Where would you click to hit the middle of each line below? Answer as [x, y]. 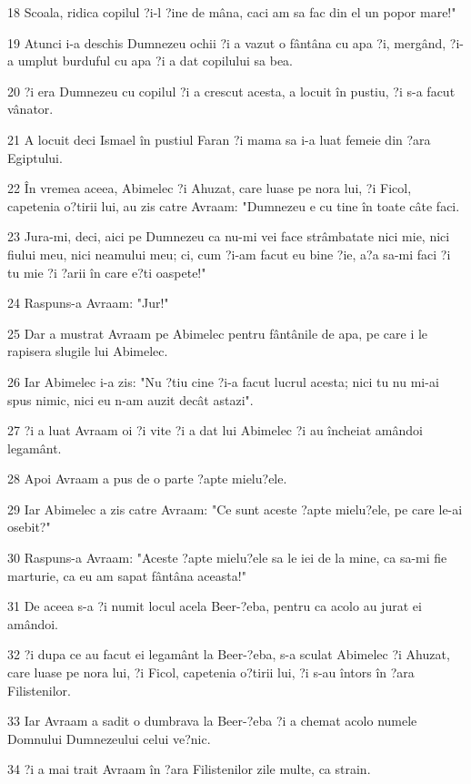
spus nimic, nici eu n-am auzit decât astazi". [130, 399]
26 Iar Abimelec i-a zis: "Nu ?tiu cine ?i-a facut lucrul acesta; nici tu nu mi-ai [223, 381]
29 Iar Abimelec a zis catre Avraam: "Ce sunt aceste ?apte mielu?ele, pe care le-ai [235, 509]
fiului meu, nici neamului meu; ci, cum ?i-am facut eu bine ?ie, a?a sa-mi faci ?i [229, 254]
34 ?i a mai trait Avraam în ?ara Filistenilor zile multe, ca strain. [189, 769]
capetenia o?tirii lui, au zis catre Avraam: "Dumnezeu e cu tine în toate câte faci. [234, 205]
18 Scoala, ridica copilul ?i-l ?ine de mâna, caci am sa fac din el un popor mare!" [232, 12]
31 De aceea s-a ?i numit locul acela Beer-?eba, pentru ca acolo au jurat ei [215, 606]
